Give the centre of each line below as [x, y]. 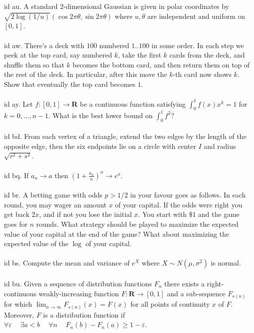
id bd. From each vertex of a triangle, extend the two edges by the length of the [125, 136]
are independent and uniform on [196, 16]
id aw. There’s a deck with [44, 45]
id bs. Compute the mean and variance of [67, 263]
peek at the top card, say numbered [58, 55]
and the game [219, 214]
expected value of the [36, 243]
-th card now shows [202, 74]
